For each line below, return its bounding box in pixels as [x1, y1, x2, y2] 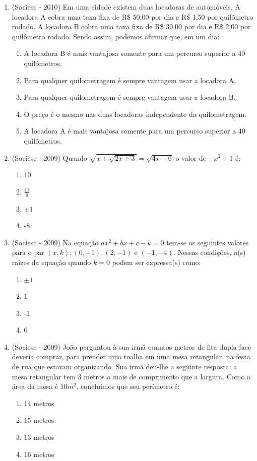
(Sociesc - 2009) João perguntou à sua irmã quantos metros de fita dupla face [12, 341, 251, 352]
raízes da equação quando [12, 256, 91, 267]
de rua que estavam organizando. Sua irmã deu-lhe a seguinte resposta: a [12, 361, 237, 372]
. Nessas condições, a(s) [173, 247, 246, 257]
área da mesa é [12, 381, 58, 391]
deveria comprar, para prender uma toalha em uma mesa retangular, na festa [12, 351, 250, 362]
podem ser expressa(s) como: [112, 256, 201, 267]
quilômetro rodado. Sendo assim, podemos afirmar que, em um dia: [12, 31, 220, 41]
